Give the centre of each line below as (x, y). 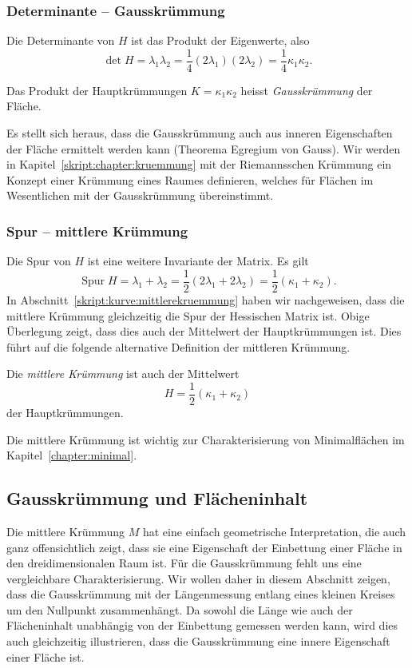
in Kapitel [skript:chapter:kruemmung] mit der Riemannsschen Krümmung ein (199, 164)
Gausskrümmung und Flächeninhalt (157, 498)
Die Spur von (39, 261)
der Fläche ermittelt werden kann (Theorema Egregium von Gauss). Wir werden (204, 148)
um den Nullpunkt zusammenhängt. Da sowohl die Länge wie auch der (180, 609)
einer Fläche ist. (46, 656)
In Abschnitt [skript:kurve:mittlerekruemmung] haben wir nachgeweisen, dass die (206, 299)
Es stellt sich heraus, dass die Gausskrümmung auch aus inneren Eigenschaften (200, 133)
